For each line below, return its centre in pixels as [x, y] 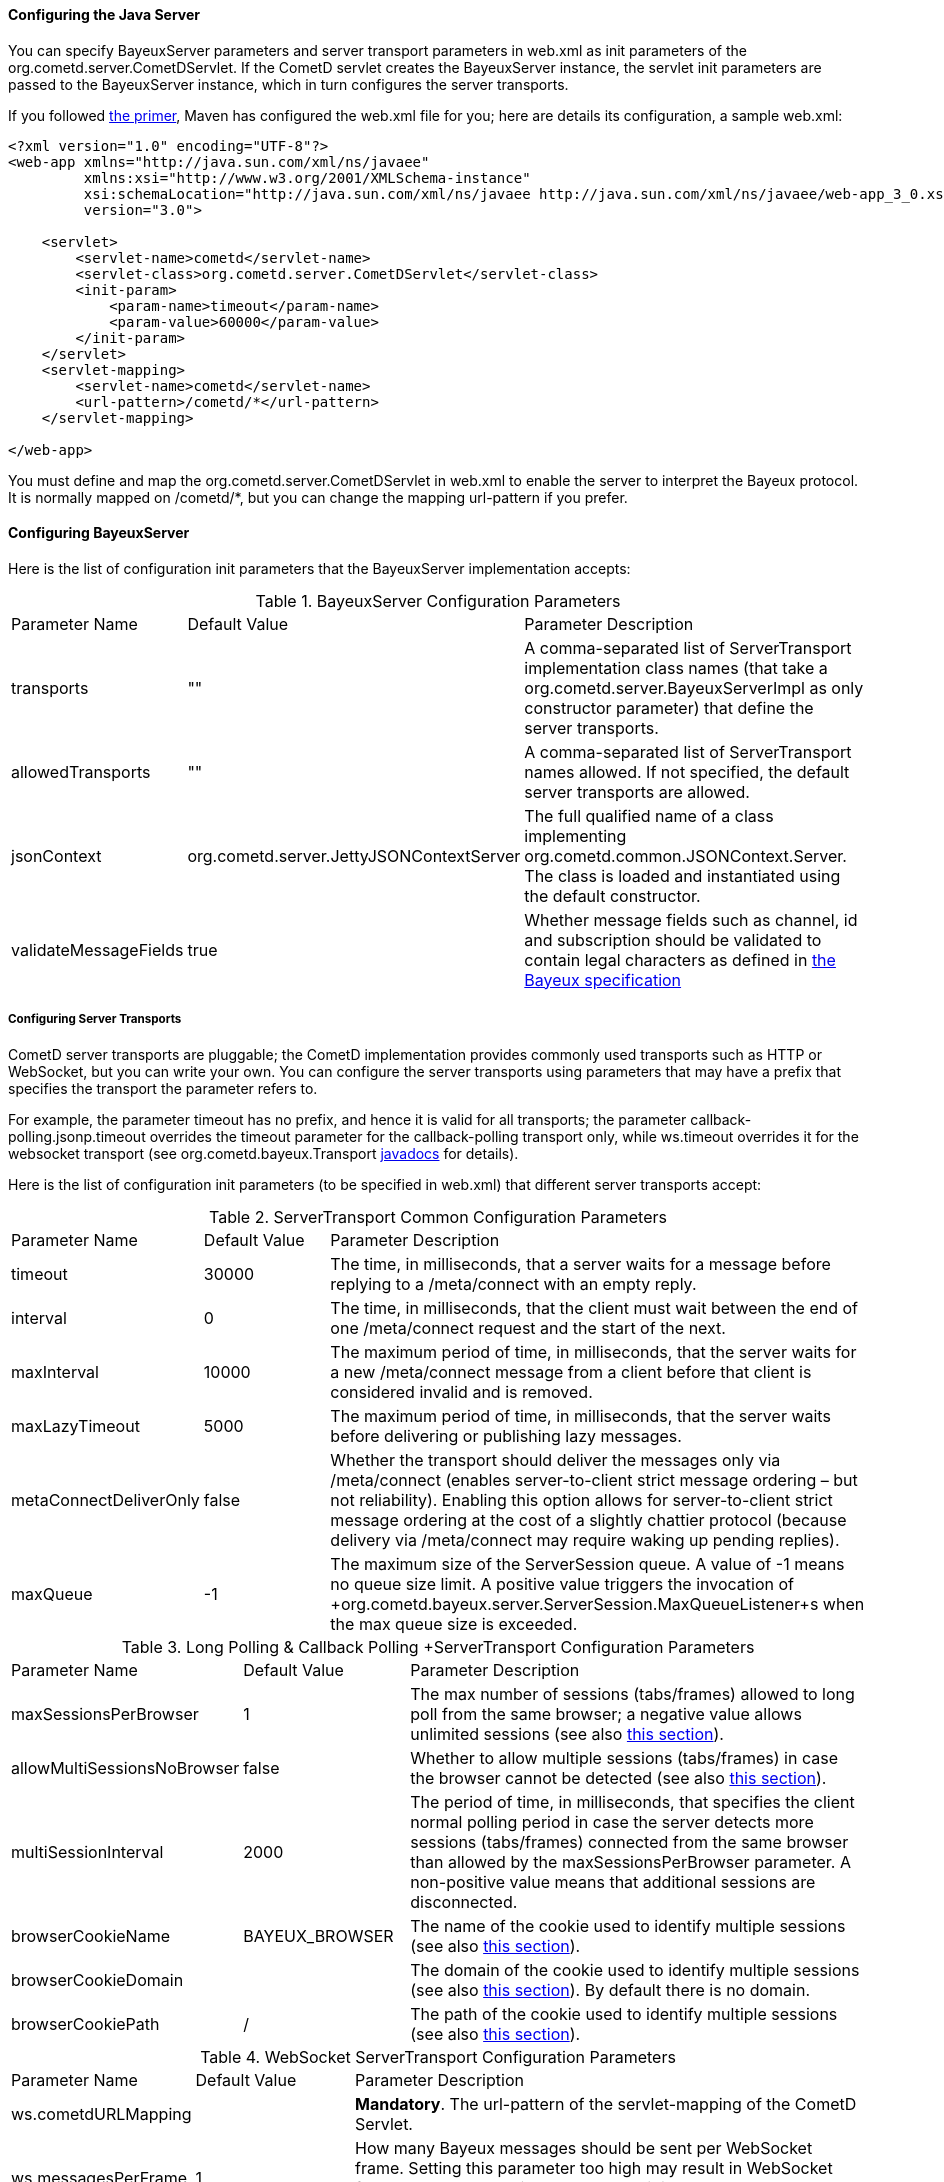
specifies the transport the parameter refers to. [163, 1088]
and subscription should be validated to [673, 939]
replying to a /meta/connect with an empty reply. [513, 1283]
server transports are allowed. [637, 791]
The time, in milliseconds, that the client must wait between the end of [594, 1307]
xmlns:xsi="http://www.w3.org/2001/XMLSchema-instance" [307, 177]
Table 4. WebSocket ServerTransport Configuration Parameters [438, 2056]
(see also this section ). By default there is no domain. [610, 1989]
